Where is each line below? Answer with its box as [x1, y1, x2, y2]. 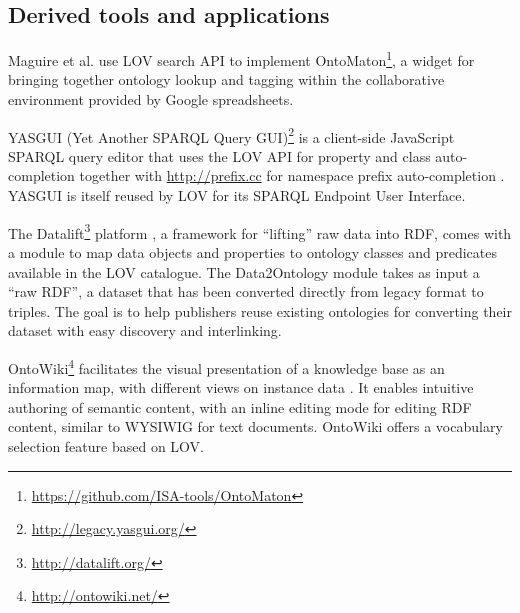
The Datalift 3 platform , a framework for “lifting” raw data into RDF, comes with [8, 219, 512, 243]
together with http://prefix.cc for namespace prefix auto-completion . [79, 165, 505, 186]
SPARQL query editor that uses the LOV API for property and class [8, 145, 431, 166]
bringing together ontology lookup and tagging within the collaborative [8, 69, 445, 90]
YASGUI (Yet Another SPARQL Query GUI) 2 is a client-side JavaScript [8, 123, 455, 147]
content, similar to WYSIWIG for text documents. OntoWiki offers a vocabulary [8, 416, 503, 437]
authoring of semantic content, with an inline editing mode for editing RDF [8, 396, 472, 417]
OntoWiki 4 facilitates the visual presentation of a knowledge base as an [8, 354, 445, 378]
